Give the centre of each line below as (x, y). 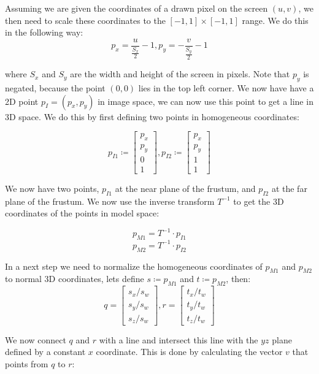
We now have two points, (52, 188)
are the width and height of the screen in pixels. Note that (180, 74)
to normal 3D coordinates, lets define (75, 279)
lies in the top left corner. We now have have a (226, 88)
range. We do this (275, 20)
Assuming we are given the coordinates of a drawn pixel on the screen (136, 8)
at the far (289, 188)
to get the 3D (259, 201)
